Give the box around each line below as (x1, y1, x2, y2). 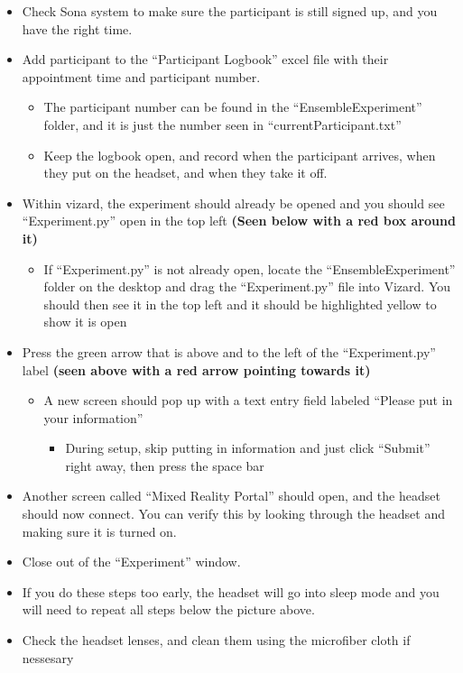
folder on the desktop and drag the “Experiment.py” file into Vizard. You (43, 277, 451, 296)
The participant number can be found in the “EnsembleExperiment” (43, 97, 422, 116)
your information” (43, 408, 144, 427)
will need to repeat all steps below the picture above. (22, 600, 315, 619)
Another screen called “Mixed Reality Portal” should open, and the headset (22, 486, 440, 505)
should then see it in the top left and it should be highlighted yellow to (43, 294, 437, 313)
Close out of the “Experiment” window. (22, 552, 241, 571)
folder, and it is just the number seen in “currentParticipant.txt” (43, 115, 402, 134)
